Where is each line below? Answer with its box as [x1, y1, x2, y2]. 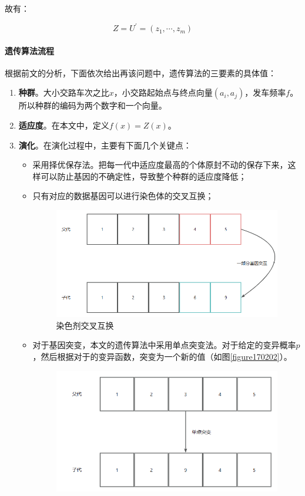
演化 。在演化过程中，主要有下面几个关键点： [18, 139, 192, 151]
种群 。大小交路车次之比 [18, 86, 109, 99]
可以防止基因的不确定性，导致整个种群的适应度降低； [41, 170, 247, 182]
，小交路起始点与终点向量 [113, 86, 213, 99]
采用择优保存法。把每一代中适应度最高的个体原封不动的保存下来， [32, 158, 288, 171]
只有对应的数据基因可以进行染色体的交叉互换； [32, 190, 214, 202]
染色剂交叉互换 [56, 319, 114, 331]
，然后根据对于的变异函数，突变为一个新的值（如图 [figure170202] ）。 [32, 350, 292, 362]
